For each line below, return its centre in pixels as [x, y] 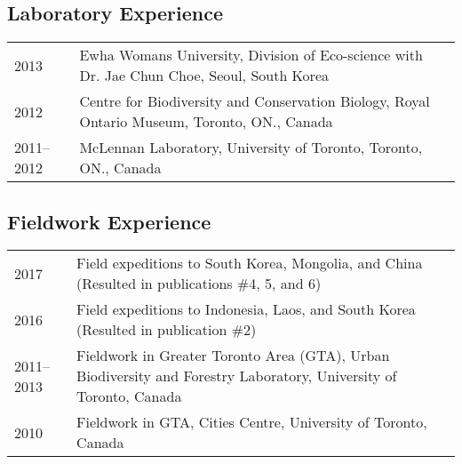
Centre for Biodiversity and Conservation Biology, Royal [255, 101]
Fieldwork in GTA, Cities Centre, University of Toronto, [252, 422]
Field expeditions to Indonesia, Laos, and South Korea [246, 309]
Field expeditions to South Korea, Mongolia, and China [250, 263]
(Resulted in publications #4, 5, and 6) [199, 284]
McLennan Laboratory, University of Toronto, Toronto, [251, 148]
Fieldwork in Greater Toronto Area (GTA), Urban [233, 356]
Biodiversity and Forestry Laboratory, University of [237, 376]
